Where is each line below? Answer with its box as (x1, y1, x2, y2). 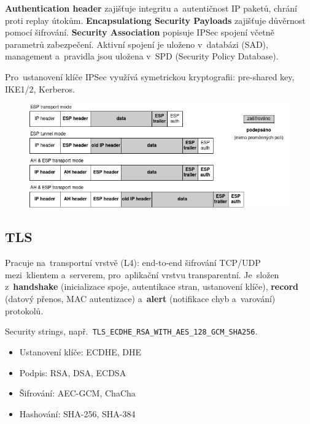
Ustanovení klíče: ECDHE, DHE (19, 345, 142, 358)
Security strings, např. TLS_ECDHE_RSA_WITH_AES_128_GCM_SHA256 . (5, 325, 258, 338)
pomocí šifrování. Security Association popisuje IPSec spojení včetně (5, 26, 274, 39)
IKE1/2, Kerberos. (5, 82, 75, 95)
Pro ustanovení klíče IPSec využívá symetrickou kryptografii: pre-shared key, (5, 70, 295, 83)
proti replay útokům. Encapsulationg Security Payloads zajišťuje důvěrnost (5, 13, 306, 26)
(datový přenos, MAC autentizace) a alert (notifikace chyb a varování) (5, 292, 276, 305)
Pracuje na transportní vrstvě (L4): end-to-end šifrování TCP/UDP (5, 256, 261, 269)
